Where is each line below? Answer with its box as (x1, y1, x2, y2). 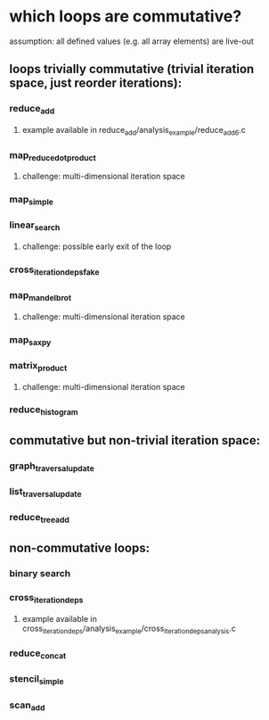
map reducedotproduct (9, 149, 96, 162)
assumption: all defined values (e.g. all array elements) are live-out (9, 36, 254, 46)
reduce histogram (9, 403, 78, 418)
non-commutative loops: (9, 541, 151, 556)
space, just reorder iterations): (9, 76, 183, 91)
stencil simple (9, 673, 64, 687)
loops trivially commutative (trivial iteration (9, 62, 255, 77)
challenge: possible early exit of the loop (21, 241, 172, 252)
